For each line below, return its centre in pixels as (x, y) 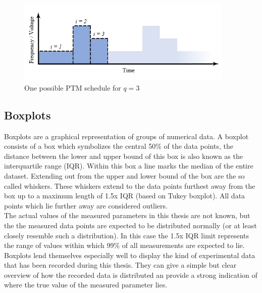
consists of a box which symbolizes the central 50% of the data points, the (119, 146)
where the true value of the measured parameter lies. (86, 285)
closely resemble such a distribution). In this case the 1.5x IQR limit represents (127, 235)
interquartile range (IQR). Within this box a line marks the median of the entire (129, 166)
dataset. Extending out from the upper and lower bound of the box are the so (124, 175)
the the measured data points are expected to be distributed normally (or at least (130, 225)
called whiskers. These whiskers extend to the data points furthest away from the (130, 185)
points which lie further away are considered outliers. (86, 205)
